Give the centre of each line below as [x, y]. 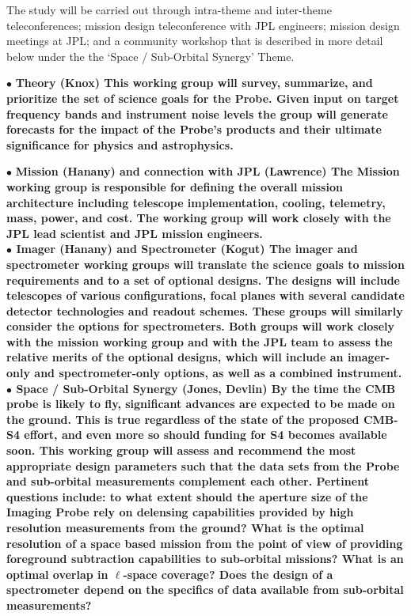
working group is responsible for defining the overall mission [175, 186]
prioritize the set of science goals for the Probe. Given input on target [203, 98]
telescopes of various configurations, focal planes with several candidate [205, 295]
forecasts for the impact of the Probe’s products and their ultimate [194, 129]
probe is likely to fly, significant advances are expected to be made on [201, 404]
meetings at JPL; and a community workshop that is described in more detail [195, 41]
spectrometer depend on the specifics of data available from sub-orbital [205, 590]
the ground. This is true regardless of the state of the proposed [183, 419]
